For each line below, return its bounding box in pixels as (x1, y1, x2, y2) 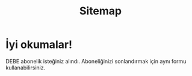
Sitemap (79, 4, 122, 18)
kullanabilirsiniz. (5, 64, 46, 71)
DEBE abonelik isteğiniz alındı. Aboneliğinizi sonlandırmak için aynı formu (5, 57, 187, 65)
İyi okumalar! (5, 38, 73, 51)
